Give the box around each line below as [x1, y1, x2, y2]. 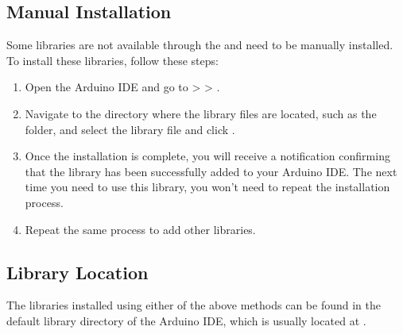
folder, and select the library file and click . [25, 121, 235, 137]
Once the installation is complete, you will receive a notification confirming [25, 148, 390, 164]
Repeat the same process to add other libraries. [25, 221, 256, 237]
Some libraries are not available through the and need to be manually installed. [6, 36, 393, 53]
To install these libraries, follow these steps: [6, 52, 219, 68]
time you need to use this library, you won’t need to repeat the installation [25, 179, 390, 195]
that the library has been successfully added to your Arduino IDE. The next [25, 163, 397, 179]
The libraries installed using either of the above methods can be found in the [6, 297, 382, 313]
